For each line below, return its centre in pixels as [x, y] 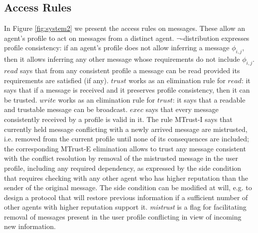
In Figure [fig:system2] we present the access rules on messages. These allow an [125, 28]
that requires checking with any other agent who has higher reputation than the [126, 177]
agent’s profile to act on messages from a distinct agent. [89, 38]
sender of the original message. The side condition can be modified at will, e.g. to [128, 187]
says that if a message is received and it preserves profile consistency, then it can [127, 90]
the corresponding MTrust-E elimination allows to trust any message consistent [125, 148]
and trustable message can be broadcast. [66, 109]
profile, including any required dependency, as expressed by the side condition [123, 168]
